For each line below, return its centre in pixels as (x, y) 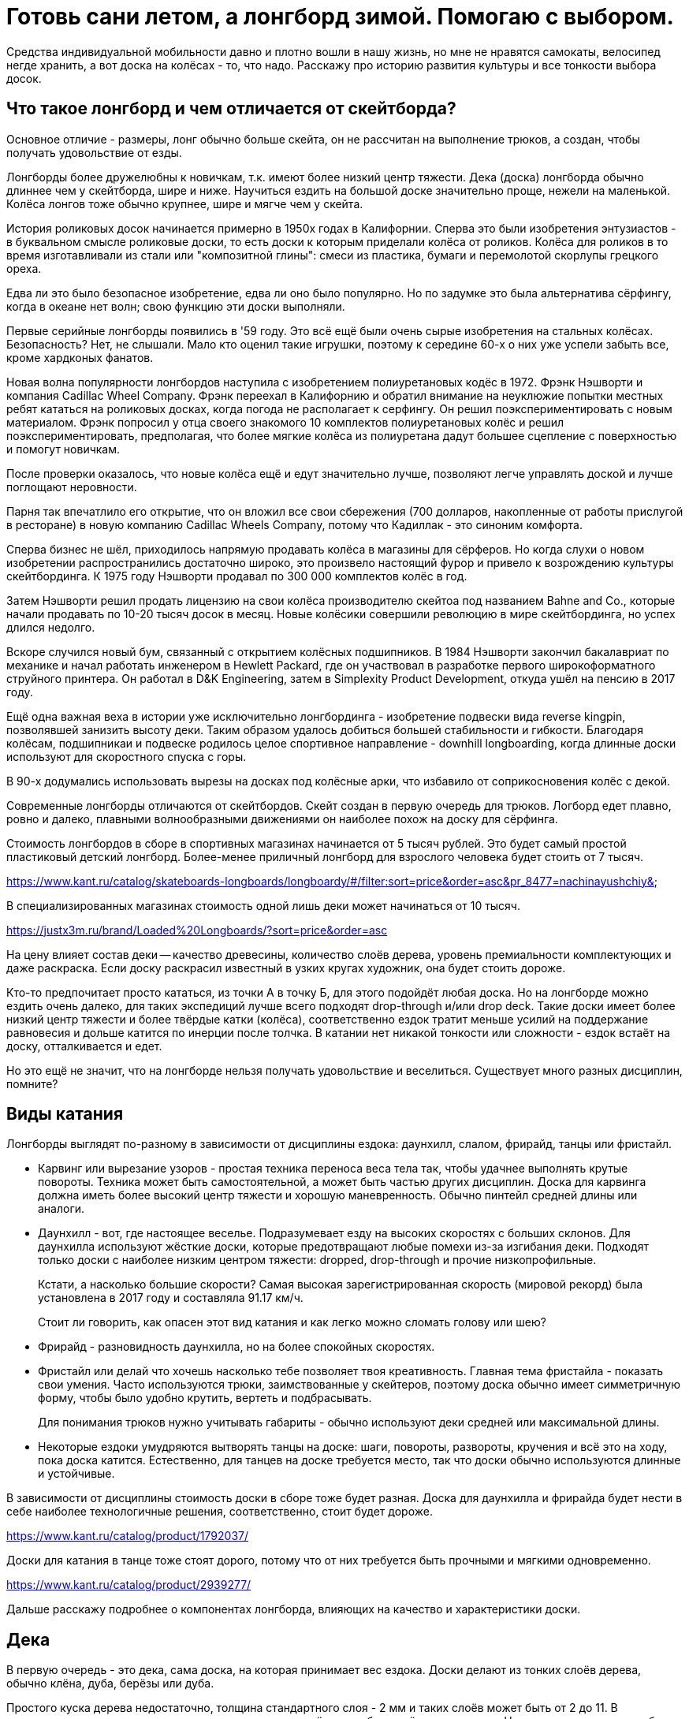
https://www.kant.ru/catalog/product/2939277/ (129, 1585)
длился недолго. (51, 627)
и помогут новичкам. (63, 449)
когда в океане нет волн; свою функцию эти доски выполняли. (176, 306)
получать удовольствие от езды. (94, 152)
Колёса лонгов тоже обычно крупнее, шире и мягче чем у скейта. (185, 203)
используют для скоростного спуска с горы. (127, 756)
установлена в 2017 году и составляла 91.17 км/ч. (171, 1298)
